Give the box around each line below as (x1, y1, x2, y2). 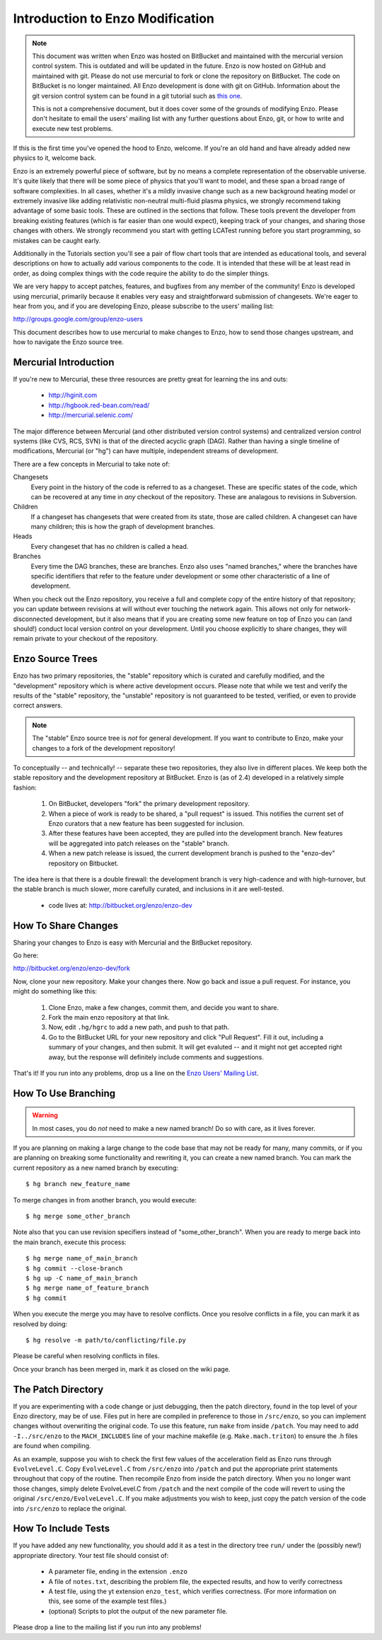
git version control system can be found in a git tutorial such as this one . (32, 91, 243, 100)
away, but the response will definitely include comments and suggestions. (48, 1052, 265, 1061)
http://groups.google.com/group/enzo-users (13, 315, 143, 324)
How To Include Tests (13, 1522, 110, 1534)
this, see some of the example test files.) (48, 1597, 167, 1605)
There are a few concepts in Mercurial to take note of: (13, 460, 170, 468)
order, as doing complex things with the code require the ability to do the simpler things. (13, 269, 270, 278)
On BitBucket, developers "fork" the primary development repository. (48, 799, 250, 808)
